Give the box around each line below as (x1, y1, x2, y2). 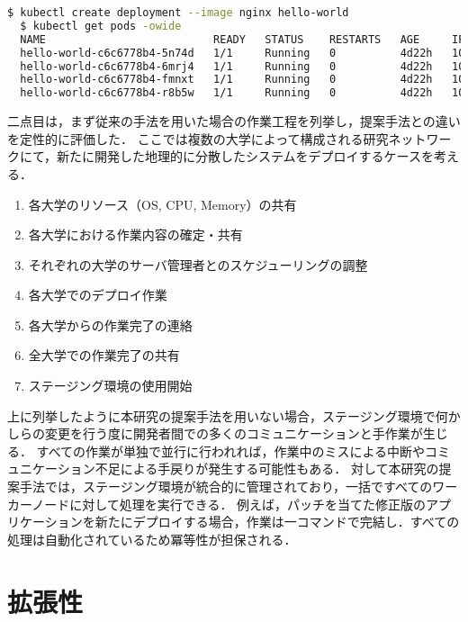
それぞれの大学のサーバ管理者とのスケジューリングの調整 (28, 255, 368, 274)
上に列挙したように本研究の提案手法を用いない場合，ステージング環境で (7, 406, 436, 425)
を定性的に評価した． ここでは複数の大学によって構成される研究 (7, 129, 389, 148)
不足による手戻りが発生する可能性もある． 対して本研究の (94, 459, 439, 478)
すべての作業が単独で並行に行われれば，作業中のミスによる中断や (36, 441, 425, 460)
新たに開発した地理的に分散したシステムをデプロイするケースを (57, 147, 434, 166)
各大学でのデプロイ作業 (28, 285, 167, 304)
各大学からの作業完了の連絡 (28, 315, 193, 334)
